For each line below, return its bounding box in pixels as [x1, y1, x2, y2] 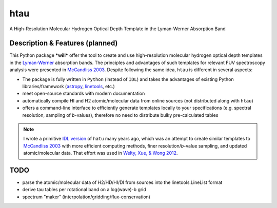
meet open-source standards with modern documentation [22, 90, 145, 97]
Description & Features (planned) [9, 39, 118, 48]
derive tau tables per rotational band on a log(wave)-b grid [22, 186, 146, 193]
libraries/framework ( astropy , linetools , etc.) [22, 84, 115, 90]
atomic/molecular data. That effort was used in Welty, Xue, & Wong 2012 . [23, 150, 178, 156]
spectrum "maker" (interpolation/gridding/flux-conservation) [22, 194, 151, 200]
